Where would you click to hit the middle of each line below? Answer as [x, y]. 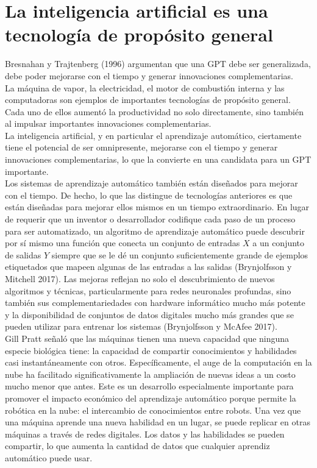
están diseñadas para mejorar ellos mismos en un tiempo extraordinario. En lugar [157, 207]
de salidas [23, 254]
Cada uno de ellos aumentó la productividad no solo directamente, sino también [154, 111]
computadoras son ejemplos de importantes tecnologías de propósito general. [148, 100]
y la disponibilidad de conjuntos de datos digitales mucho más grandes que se [149, 314]
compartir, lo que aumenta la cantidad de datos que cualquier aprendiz [137, 446]
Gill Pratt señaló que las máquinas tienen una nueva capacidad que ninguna [147, 338]
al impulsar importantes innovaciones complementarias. [108, 123]
